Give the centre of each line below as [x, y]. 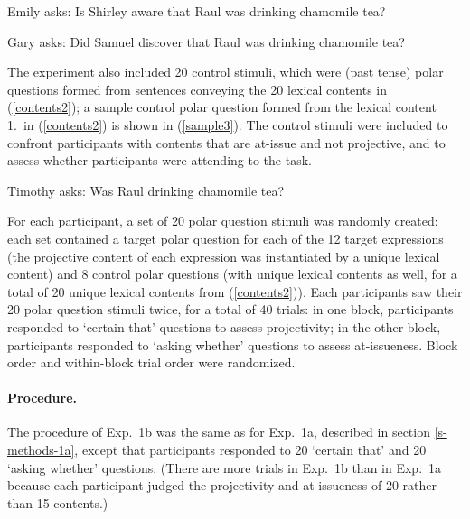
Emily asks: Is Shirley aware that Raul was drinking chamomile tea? [197, 11]
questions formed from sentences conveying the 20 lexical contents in [197, 89]
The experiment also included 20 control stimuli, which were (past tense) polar [226, 72]
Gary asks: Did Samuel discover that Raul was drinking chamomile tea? [206, 41]
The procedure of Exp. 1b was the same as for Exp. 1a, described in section [219, 432]
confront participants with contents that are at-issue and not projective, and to [226, 142]
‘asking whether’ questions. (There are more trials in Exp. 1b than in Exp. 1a [225, 467]
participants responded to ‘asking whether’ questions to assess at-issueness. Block [233, 344]
